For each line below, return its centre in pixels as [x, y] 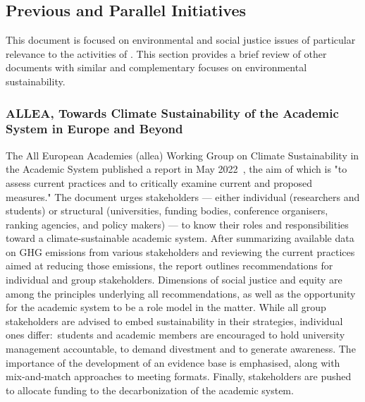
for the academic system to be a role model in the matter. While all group [166, 307]
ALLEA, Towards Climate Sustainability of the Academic [172, 112]
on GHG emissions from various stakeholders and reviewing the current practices [180, 251]
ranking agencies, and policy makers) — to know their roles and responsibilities [177, 224]
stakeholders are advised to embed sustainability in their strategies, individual [174, 321]
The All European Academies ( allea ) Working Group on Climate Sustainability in [182, 155]
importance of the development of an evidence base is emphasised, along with [173, 362]
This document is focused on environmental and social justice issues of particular [181, 40]
